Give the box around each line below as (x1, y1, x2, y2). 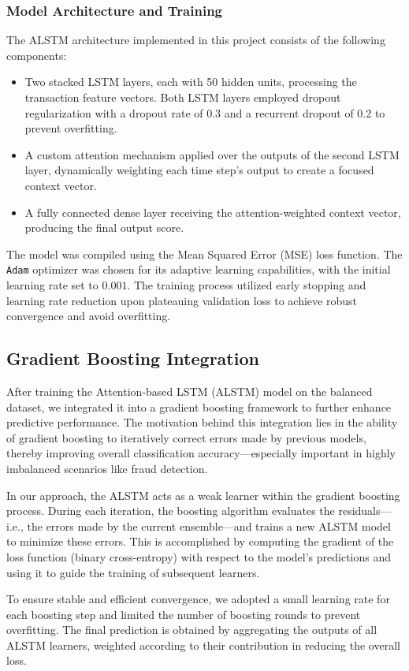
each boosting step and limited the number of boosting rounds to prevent (6, 606, 361, 622)
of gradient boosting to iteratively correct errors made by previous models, (6, 429, 366, 445)
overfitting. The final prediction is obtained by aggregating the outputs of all (6, 621, 377, 638)
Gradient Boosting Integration (6, 346, 259, 371)
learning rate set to (6, 277, 99, 293)
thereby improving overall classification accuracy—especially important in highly (6, 445, 396, 461)
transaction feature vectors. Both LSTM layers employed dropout (24, 89, 341, 105)
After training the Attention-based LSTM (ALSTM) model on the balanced (6, 382, 373, 399)
